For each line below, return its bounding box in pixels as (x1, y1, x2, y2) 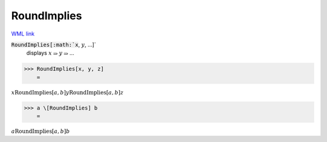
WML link (11, 30, 35, 37)
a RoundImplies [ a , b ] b (11, 128, 70, 135)
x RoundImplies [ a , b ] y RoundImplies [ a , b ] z (11, 89, 124, 96)
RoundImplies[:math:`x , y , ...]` (11, 41, 96, 48)
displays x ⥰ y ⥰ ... (26, 49, 74, 57)
